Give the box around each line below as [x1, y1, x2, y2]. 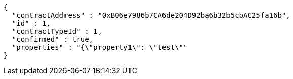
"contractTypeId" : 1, [12, 27, 102, 35]
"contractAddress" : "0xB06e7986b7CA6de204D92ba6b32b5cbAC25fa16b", [12, 11, 290, 19]
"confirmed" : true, [12, 35, 94, 43]
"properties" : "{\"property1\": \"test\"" [12, 43, 188, 51]
